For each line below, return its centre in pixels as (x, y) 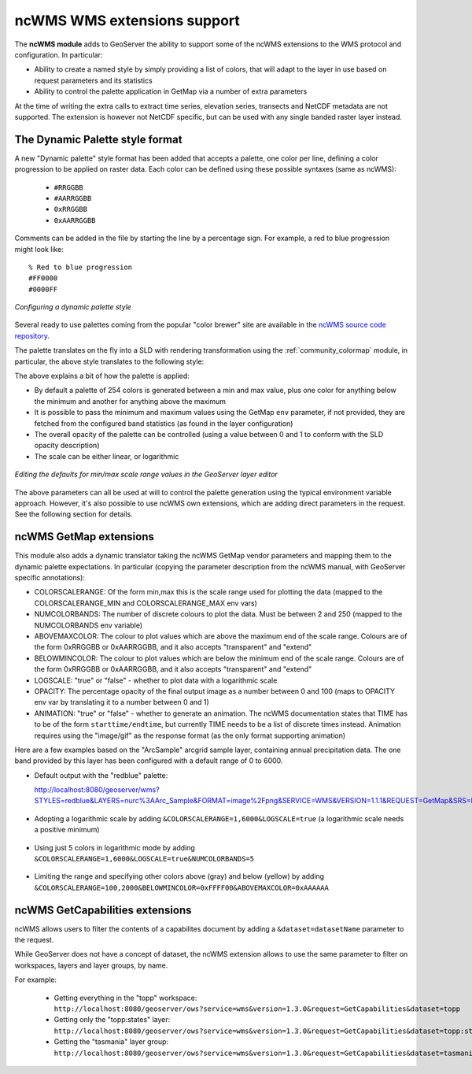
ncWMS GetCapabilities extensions (103, 910)
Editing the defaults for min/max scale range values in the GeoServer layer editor (146, 474)
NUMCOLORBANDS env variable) (88, 625)
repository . (32, 335)
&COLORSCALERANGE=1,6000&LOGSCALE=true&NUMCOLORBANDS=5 (144, 859)
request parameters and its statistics (93, 80)
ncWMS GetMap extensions (85, 537)
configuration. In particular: (59, 54)
